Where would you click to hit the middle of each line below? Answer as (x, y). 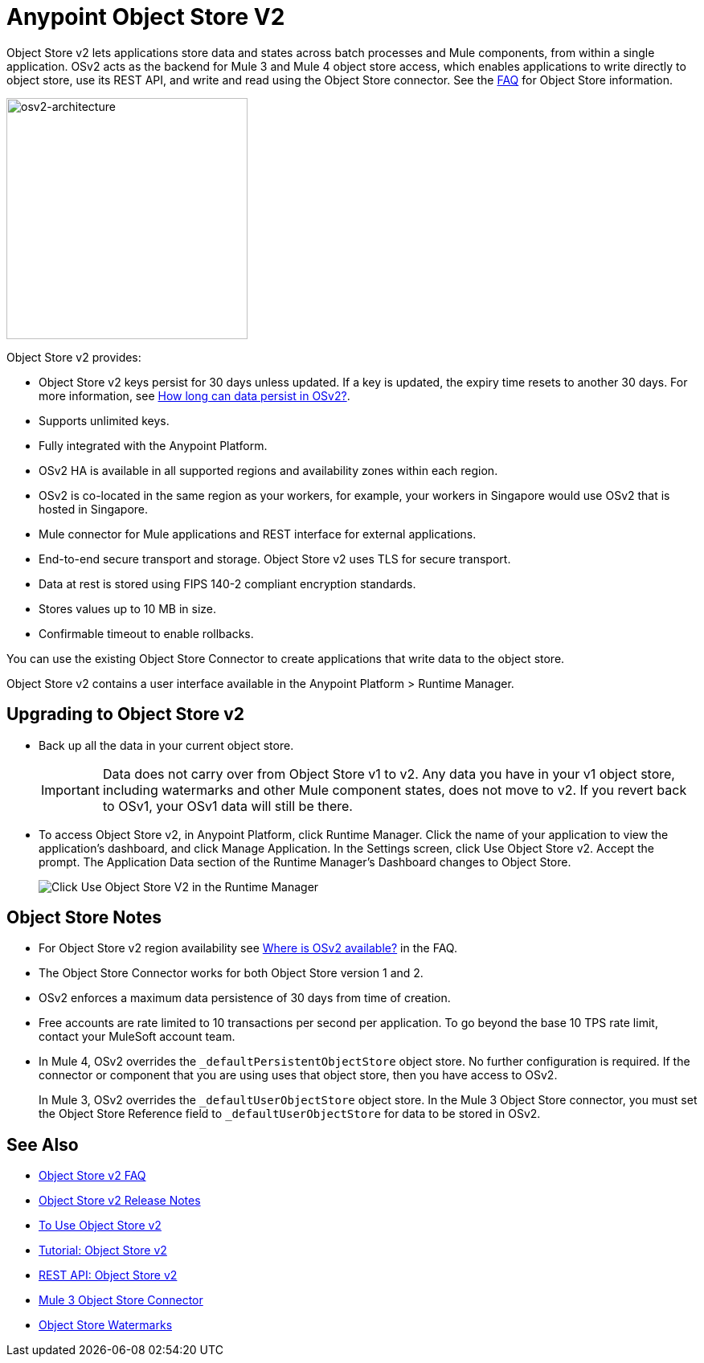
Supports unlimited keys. (104, 420)
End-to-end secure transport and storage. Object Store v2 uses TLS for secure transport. (275, 559)
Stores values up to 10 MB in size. (128, 608)
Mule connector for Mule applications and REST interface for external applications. (258, 534)
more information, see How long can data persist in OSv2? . (194, 395)
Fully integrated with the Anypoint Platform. (153, 445)
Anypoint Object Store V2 (146, 17)
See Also (43, 1144)
